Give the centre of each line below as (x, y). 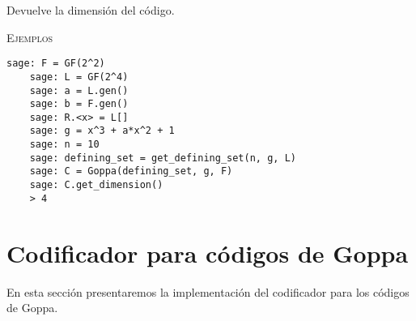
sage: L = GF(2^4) (79, 77)
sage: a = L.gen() (79, 90)
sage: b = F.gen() (79, 104)
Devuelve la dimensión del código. (91, 10)
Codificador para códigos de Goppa (208, 253)
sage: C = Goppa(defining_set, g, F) (131, 171)
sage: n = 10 (64, 145)
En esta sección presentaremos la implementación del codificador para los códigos (208, 291)
